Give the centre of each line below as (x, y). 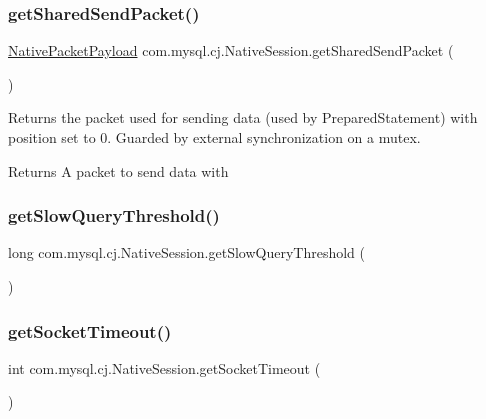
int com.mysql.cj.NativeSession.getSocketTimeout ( (164, 367)
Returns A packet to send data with (118, 170)
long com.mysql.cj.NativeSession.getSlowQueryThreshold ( (187, 252)
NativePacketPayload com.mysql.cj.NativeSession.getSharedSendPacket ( (231, 50)
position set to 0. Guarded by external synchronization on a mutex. (214, 137)
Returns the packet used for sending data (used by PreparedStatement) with (243, 117)
